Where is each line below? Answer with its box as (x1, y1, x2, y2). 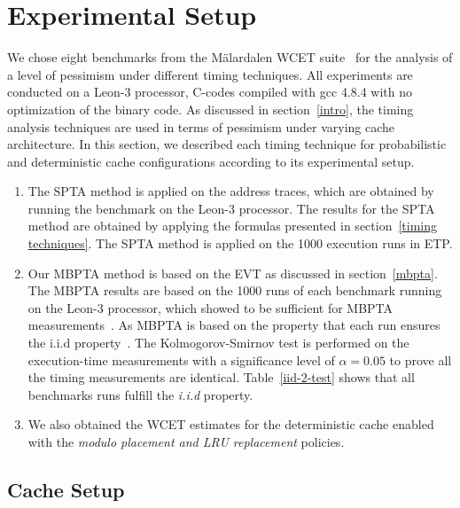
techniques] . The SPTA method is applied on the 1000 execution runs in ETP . (27, 234, 453, 253)
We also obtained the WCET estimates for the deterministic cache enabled (27, 415, 434, 434)
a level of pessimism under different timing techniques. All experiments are (7, 65, 413, 83)
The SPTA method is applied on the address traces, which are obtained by (27, 182, 434, 200)
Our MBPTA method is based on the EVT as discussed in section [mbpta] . (27, 263, 438, 282)
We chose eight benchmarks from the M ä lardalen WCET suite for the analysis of (7, 48, 453, 66)
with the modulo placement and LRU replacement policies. (27, 433, 345, 450)
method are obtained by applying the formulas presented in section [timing (27, 216, 438, 235)
